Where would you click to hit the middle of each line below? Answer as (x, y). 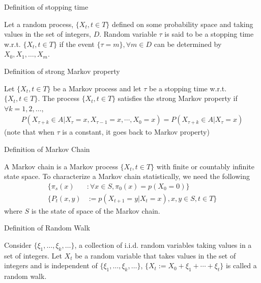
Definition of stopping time (46, 7)
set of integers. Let (33, 255)
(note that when (29, 132)
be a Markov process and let (97, 88)
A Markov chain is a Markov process (61, 166)
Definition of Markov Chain (47, 149)
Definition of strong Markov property (62, 71)
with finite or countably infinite (205, 166)
